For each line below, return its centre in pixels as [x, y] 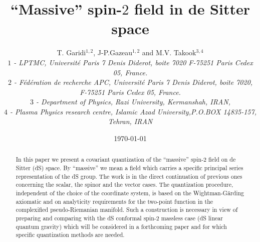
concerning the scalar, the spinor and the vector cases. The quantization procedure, [124, 185]
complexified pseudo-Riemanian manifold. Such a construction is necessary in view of [127, 210]
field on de [222, 159]
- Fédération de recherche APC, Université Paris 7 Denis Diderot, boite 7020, [133, 82]
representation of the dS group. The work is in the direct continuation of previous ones [129, 176]
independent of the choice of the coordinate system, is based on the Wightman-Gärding [130, 193]
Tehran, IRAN [130, 121]
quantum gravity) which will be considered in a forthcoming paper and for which [121, 226]
